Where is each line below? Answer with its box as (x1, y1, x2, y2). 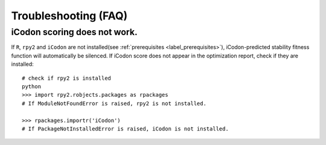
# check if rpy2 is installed (22, 74, 112, 82)
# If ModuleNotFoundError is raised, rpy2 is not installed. (22, 100, 206, 107)
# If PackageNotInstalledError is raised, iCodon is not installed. (22, 125, 229, 132)
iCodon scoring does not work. (11, 27, 138, 37)
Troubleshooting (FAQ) (11, 9, 128, 22)
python (22, 83, 42, 90)
